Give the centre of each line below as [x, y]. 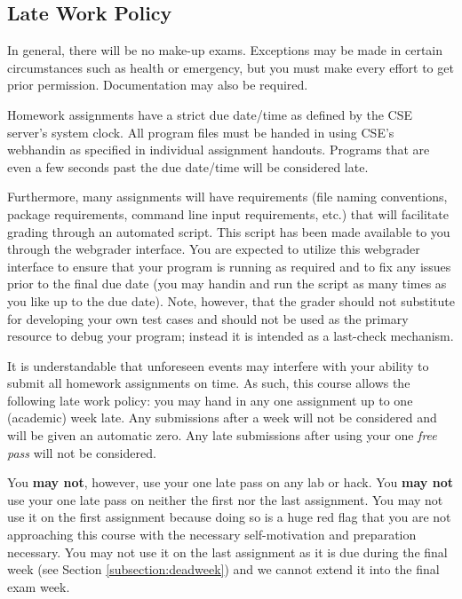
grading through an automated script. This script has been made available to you [229, 231]
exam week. [39, 586]
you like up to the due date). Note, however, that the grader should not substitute [231, 300]
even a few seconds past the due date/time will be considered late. [188, 166]
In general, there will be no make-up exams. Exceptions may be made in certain [225, 50]
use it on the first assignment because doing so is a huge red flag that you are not [229, 517]
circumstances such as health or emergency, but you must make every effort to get [231, 67]
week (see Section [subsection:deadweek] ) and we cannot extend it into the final [223, 569]
